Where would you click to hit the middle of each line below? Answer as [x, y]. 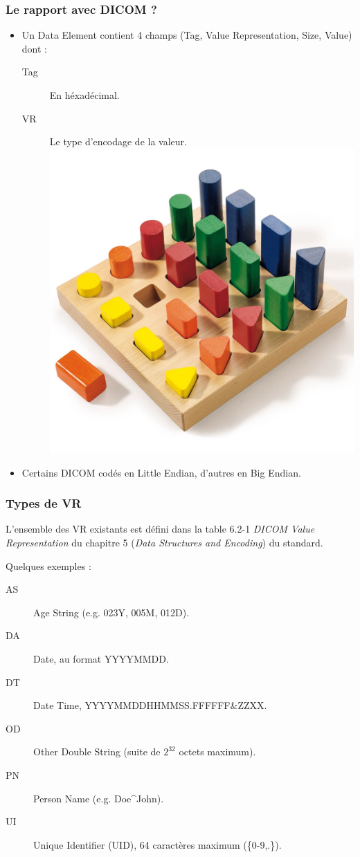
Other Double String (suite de [97, 752]
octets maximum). [217, 752]
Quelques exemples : [48, 565]
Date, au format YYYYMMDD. [101, 658]
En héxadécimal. [84, 95]
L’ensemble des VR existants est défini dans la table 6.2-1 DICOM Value [160, 529]
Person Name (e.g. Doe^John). [99, 798]
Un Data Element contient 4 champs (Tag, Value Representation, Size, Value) [187, 35]
